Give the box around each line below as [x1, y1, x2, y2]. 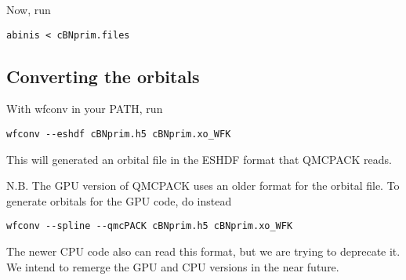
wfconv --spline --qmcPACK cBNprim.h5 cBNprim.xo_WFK [6, 220, 293, 232]
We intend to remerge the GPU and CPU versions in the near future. [6, 258, 339, 275]
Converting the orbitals [6, 64, 200, 88]
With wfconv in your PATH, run [6, 100, 163, 117]
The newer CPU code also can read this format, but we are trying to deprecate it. [6, 243, 401, 260]
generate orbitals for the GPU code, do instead [6, 192, 232, 209]
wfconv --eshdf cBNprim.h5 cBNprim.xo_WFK [6, 129, 231, 140]
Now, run [6, 2, 51, 17]
